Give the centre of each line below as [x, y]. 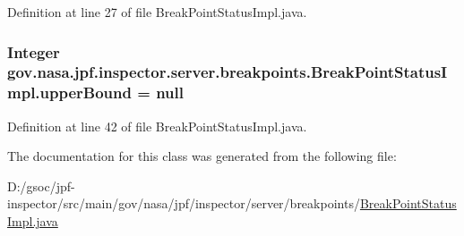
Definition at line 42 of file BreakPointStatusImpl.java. [157, 126]
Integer [34, 51]
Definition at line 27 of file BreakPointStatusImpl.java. [157, 12]
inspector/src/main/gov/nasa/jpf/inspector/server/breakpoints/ [184, 203]
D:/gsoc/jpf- [41, 185]
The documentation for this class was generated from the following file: [202, 156]
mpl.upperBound [69, 93]
